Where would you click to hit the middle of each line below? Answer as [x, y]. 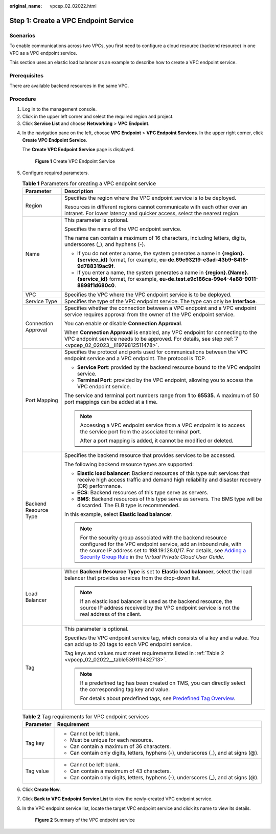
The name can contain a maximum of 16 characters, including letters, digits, [155, 238]
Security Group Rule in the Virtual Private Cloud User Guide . [152, 557]
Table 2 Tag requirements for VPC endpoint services [86, 716]
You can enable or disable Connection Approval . [123, 323]
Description [79, 191]
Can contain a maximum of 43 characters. [120, 771]
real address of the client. [111, 614]
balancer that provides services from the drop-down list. [132, 578]
